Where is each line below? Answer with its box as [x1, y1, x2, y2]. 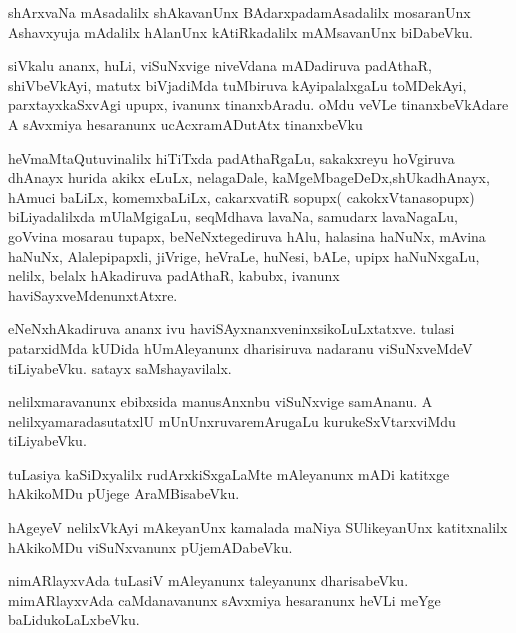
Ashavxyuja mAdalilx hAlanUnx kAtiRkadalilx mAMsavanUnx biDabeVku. [8, 21, 473, 42]
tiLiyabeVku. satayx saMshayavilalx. [8, 357, 232, 378]
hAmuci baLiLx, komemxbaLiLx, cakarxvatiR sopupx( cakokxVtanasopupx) [8, 186, 475, 207]
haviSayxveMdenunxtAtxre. [8, 284, 178, 305]
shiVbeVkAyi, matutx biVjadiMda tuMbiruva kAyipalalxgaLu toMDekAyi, [8, 74, 467, 95]
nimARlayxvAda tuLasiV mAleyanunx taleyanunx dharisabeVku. [8, 570, 409, 591]
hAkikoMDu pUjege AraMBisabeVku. [8, 483, 240, 504]
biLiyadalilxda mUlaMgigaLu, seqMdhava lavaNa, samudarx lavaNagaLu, [8, 206, 458, 227]
